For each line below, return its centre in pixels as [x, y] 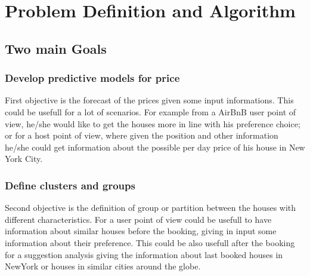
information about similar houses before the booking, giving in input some [141, 231]
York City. [24, 159]
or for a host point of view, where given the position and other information [142, 135]
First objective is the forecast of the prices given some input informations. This [149, 100]
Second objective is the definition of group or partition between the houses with [151, 208]
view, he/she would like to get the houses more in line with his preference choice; [153, 123]
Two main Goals [56, 48]
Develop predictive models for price [92, 78]
